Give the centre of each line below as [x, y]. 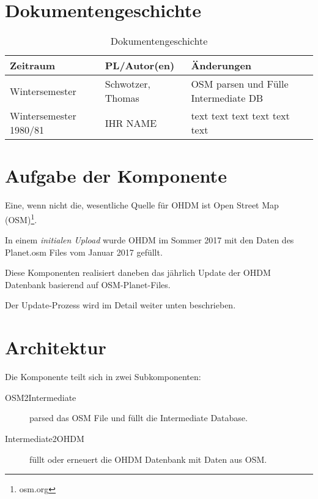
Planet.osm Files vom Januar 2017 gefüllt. [84, 252]
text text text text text [240, 116]
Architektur [56, 347]
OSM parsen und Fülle [240, 84]
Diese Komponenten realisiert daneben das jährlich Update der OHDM [138, 272]
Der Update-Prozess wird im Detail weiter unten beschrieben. [120, 305]
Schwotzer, [128, 84]
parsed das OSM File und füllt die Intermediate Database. [139, 418]
